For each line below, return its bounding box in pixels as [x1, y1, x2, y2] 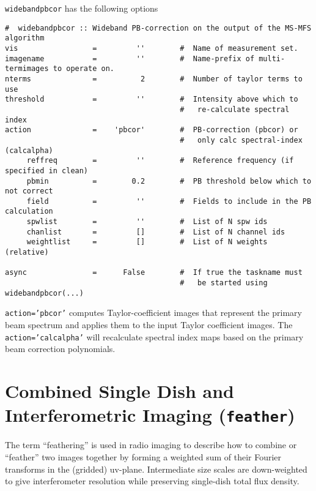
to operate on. [53, 64, 114, 73]
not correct [5, 187, 53, 196]
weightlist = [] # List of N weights [26, 238, 268, 247]
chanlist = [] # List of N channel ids [26, 227, 285, 236]
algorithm [5, 34, 45, 43]
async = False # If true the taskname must [5, 268, 303, 277]
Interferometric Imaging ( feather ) [5, 402, 295, 427]
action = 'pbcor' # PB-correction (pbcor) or [5, 126, 298, 135]
